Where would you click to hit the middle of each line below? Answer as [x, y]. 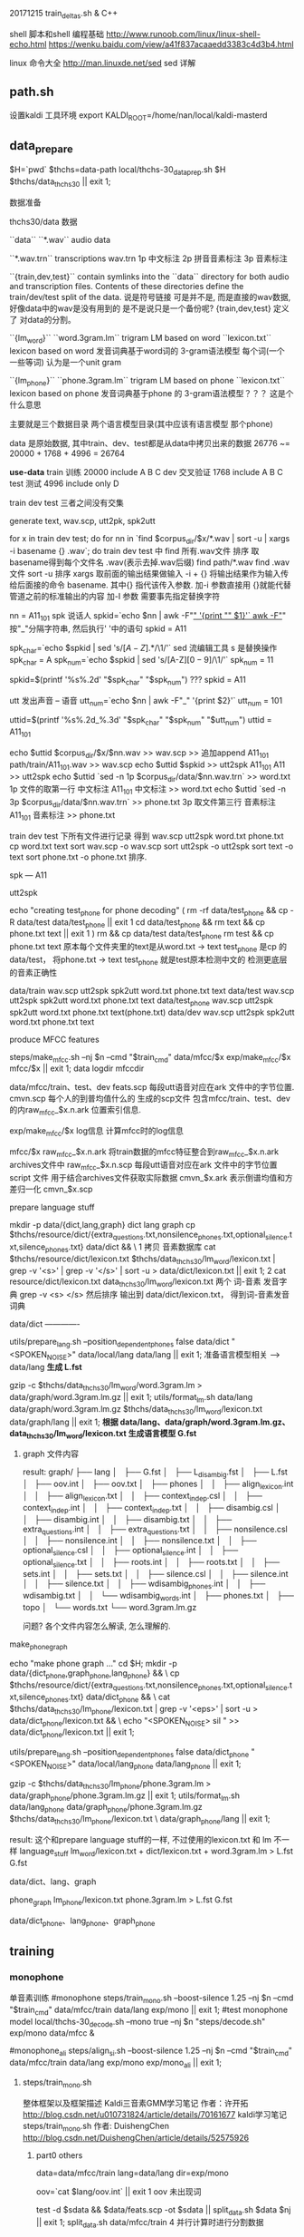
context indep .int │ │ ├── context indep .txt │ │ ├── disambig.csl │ [151, 1508]
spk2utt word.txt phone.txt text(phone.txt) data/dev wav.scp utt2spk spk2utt [152, 1012]
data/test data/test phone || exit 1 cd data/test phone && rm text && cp [141, 923]
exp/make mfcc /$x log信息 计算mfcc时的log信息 [96, 1132]
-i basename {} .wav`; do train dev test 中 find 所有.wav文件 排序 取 [134, 551]
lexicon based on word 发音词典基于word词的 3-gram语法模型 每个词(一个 [147, 350]
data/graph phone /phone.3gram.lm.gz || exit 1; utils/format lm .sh [124, 1796]
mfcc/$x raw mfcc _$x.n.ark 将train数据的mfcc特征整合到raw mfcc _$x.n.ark [144, 1153]
